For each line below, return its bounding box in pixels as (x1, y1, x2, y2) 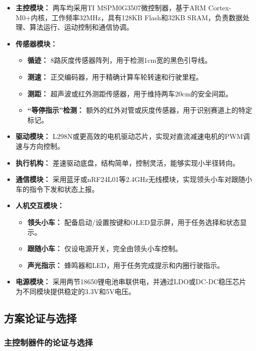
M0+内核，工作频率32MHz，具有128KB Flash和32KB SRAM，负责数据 (15, 12, 243, 22)
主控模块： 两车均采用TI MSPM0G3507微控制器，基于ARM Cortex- (15, 2, 231, 12)
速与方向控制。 (15, 140, 64, 151)
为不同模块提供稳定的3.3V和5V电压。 (15, 286, 135, 296)
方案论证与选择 (4, 310, 77, 325)
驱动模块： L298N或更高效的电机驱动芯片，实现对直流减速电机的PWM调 (15, 131, 250, 141)
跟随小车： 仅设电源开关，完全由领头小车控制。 (27, 243, 182, 254)
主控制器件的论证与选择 (4, 336, 93, 349)
